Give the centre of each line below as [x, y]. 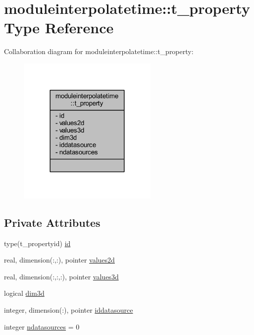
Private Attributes [52, 222]
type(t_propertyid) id [37, 243]
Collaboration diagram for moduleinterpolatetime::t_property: [99, 51]
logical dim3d [24, 293]
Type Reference [59, 28]
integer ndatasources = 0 [42, 326]
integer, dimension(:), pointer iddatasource [69, 310]
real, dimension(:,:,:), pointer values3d [61, 276]
